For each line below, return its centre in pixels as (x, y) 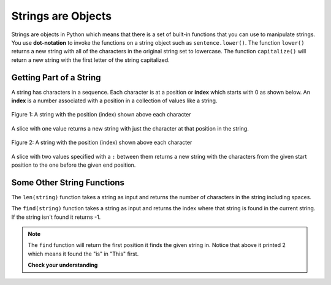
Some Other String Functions (68, 182)
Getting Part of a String (56, 78)
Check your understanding (63, 265)
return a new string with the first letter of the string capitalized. (90, 60)
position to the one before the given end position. (74, 165)
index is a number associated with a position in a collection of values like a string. (114, 101)
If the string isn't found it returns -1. (56, 217)
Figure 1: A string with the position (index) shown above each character (101, 115)
